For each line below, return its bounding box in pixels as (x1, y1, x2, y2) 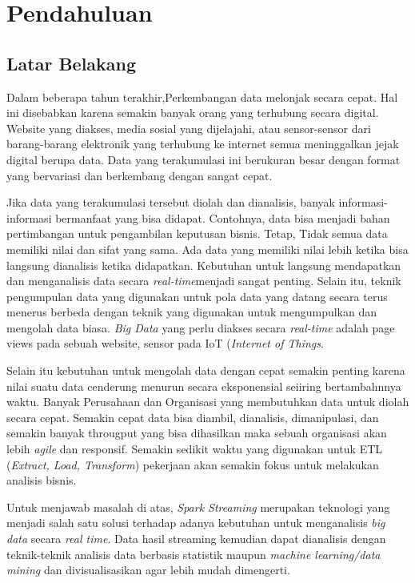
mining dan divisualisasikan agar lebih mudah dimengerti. (6, 561, 290, 578)
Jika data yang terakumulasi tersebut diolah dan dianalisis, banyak (6, 194, 335, 211)
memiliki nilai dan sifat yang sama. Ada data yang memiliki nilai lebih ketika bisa (6, 240, 409, 257)
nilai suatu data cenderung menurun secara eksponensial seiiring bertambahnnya (6, 377, 401, 394)
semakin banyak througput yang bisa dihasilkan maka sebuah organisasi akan (6, 424, 387, 441)
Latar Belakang (6, 50, 137, 75)
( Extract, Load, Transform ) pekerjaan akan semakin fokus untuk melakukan (6, 456, 379, 472)
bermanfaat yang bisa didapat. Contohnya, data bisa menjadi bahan (55, 209, 390, 226)
